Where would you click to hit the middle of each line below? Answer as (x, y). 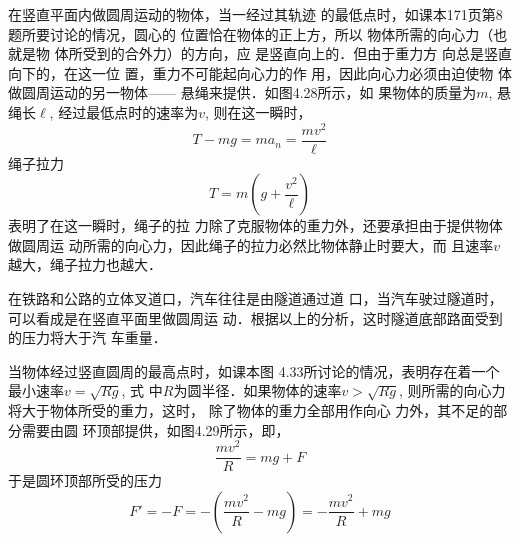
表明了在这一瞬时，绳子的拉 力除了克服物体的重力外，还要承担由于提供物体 (255, 225)
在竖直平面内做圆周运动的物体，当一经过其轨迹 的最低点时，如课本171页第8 (255, 14)
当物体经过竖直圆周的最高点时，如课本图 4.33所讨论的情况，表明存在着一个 (254, 370)
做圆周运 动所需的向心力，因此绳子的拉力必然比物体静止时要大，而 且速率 (251, 244)
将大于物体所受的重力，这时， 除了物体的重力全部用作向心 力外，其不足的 (251, 410)
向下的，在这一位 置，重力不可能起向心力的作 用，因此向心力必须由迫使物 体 (260, 72)
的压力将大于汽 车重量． (87, 337)
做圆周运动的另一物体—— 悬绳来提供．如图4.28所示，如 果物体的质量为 (242, 92)
